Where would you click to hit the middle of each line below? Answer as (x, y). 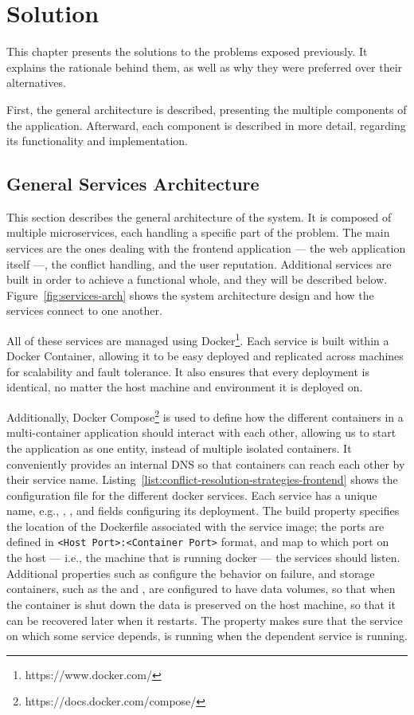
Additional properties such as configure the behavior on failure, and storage (191, 573)
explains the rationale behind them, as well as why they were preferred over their (205, 67)
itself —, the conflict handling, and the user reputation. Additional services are (199, 263)
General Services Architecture (133, 184)
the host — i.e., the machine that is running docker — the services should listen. (203, 558)
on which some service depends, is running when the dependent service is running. (207, 636)
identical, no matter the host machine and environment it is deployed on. (185, 387)
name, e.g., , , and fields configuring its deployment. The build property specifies (203, 511)
